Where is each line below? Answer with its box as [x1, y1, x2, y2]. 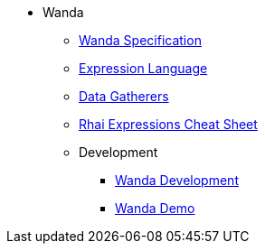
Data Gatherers [79, 88, 169, 104]
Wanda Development [115, 172, 239, 188]
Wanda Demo [115, 200, 195, 216]
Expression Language [79, 60, 208, 76]
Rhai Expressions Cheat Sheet [79, 116, 258, 132]
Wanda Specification [79, 33, 202, 48]
